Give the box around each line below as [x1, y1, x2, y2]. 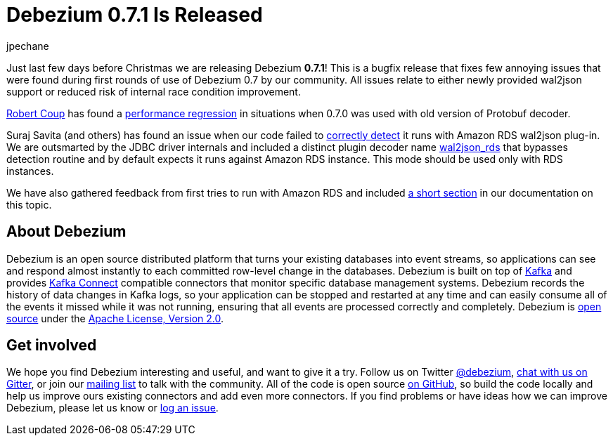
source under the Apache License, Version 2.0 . [6, 312, 224, 324]
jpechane [6, 39, 49, 52]
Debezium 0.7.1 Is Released [6, 3, 263, 27]
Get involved [6, 336, 97, 355]
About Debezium [6, 223, 127, 241]
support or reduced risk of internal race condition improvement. [6, 85, 301, 98]
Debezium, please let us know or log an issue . [6, 402, 219, 414]
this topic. [6, 198, 52, 211]
